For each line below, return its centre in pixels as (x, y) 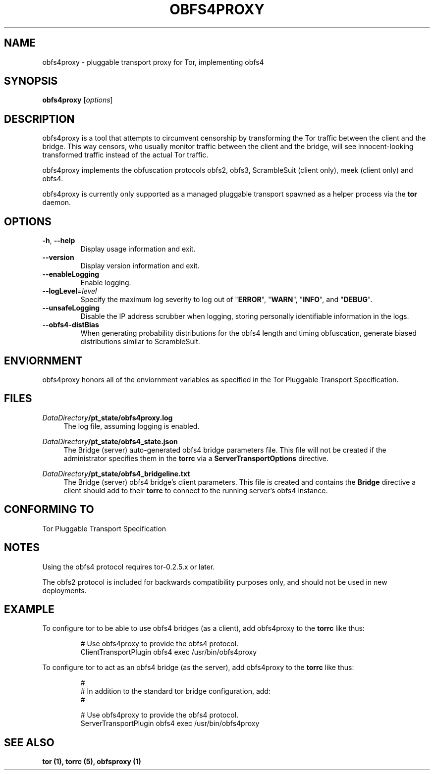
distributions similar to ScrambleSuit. (140, 342)
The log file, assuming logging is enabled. (132, 426)
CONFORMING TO (49, 510)
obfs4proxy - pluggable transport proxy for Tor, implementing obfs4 (153, 62)
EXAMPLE (29, 609)
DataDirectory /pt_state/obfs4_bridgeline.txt (116, 473)
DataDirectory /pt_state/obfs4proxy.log (108, 417)
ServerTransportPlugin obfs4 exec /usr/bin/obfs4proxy (170, 723)
